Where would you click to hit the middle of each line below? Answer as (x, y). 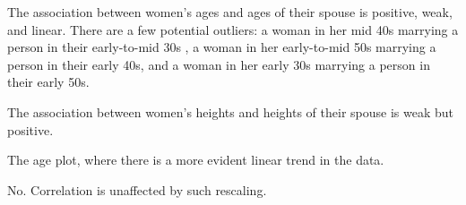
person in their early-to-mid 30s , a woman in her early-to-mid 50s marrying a (222, 47)
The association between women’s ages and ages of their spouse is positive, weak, (230, 12)
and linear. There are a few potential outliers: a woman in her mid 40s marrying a (233, 29)
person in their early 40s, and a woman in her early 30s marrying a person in (219, 64)
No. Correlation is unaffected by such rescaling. (137, 189)
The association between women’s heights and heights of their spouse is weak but (230, 111)
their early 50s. (48, 82)
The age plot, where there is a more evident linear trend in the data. (196, 160)
